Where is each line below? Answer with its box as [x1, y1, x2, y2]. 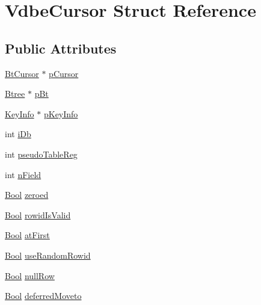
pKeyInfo [43, 107, 78, 120]
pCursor [49, 67, 79, 79]
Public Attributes [5, 39, 117, 57]
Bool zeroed [5, 188, 49, 201]
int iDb [5, 128, 31, 140]
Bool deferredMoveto [5, 289, 82, 302]
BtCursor [5, 67, 39, 79]
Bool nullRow [5, 269, 55, 282]
